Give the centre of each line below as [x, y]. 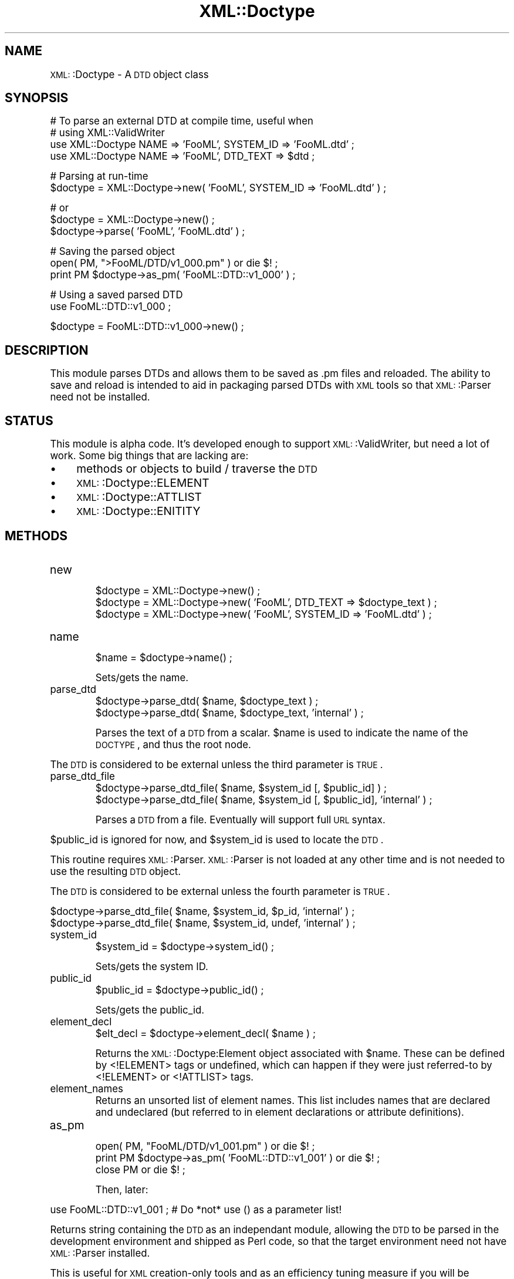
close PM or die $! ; [140, 1169]
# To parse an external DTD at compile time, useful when [182, 121]
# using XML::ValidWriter [107, 133]
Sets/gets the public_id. [150, 1010]
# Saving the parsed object [113, 252]
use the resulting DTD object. [116, 871]
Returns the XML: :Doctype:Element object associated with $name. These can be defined [300, 1053]
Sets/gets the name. [142, 677]
